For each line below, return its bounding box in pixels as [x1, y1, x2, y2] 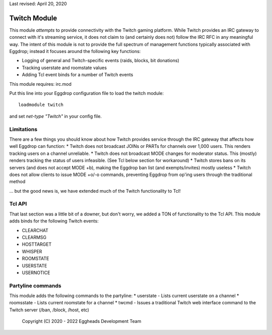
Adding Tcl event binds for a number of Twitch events [22, 72, 133, 78]
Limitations [9, 126, 38, 133]
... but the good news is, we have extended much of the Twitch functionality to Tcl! [9, 188, 181, 194]
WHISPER [22, 248, 42, 254]
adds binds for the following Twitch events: [9, 218, 99, 224]
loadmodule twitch [18, 102, 64, 108]
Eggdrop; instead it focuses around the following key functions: [9, 48, 141, 54]
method [9, 179, 26, 185]
